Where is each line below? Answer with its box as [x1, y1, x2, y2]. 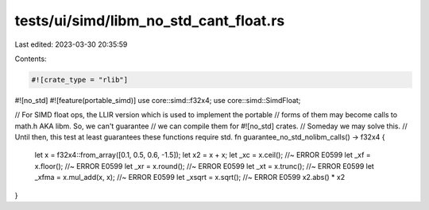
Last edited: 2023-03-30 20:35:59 [14, 40, 128, 49]
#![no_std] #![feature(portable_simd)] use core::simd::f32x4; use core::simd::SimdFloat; [14, 95, 301, 105]
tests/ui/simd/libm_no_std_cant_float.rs [14, 12, 285, 29]
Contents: [14, 54, 47, 63]
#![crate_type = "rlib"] [31, 75, 129, 84]
